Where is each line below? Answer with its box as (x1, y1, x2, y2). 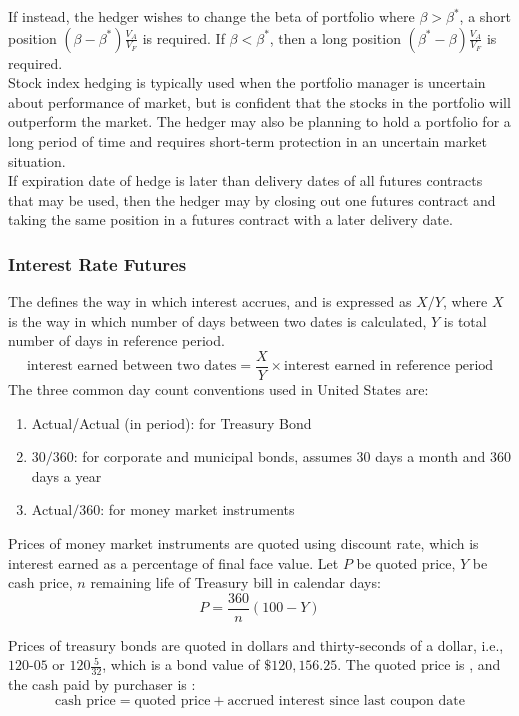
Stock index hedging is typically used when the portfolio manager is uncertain (8, 72, 486, 93)
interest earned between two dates (26, 359, 237, 374)
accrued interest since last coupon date (227, 693, 465, 708)
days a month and (375, 446, 486, 467)
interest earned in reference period (284, 359, 494, 374)
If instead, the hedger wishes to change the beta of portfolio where (8, 6, 415, 26)
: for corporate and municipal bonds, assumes (73, 446, 352, 467)
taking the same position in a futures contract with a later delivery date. (8, 209, 453, 230)
